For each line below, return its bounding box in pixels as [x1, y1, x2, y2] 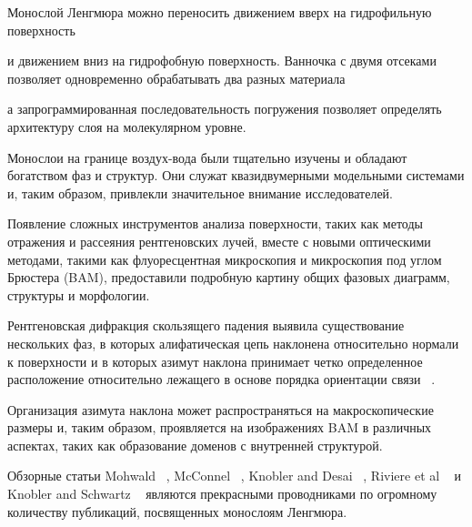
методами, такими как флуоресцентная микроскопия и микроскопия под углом [7, 249, 442, 269]
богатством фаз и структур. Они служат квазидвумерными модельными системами [7, 166, 465, 185]
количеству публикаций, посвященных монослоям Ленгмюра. [7, 502, 347, 521]
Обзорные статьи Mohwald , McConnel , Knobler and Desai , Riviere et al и [7, 466, 461, 485]
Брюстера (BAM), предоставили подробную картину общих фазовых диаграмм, [7, 268, 450, 287]
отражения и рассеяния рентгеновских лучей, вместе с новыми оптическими [7, 231, 431, 250]
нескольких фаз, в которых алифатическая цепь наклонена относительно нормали [7, 333, 459, 352]
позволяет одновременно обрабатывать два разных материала [7, 68, 346, 87]
